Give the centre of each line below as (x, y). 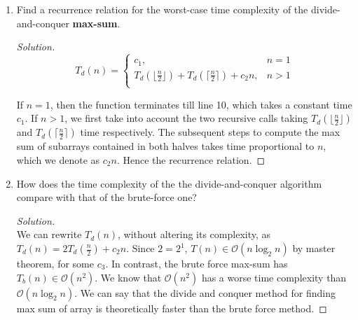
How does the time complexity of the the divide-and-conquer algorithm (169, 183)
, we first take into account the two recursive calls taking (186, 118)
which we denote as (58, 160)
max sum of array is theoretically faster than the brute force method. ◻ (172, 308)
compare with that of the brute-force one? (106, 197)
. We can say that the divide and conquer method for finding (205, 292)
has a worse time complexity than (274, 277)
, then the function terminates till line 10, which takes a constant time (201, 104)
